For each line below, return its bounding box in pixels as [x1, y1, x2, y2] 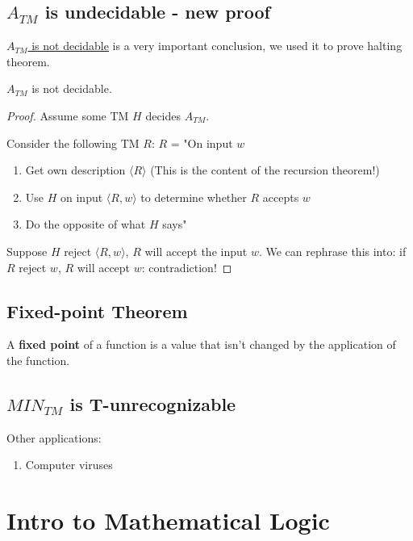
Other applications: [6, 429, 102, 446]
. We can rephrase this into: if [258, 242, 407, 259]
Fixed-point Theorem [6, 298, 188, 323]
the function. [6, 351, 70, 368]
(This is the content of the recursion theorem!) [150, 161, 380, 178]
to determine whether [140, 188, 247, 205]
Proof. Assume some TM [6, 107, 129, 124]
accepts [262, 188, 299, 205]
